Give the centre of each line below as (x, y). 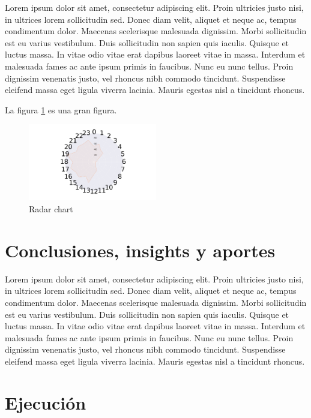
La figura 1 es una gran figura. (61, 109)
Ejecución (46, 402)
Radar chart (51, 209)
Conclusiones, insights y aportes (140, 250)
